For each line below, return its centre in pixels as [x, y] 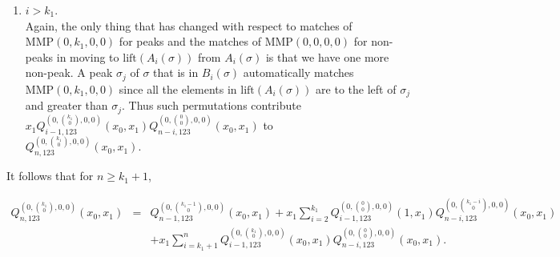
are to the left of [356, 88]
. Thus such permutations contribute [212, 105]
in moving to [88, 56]
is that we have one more [327, 56]
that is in [176, 72]
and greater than [66, 105]
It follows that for [50, 176]
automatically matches [298, 72]
